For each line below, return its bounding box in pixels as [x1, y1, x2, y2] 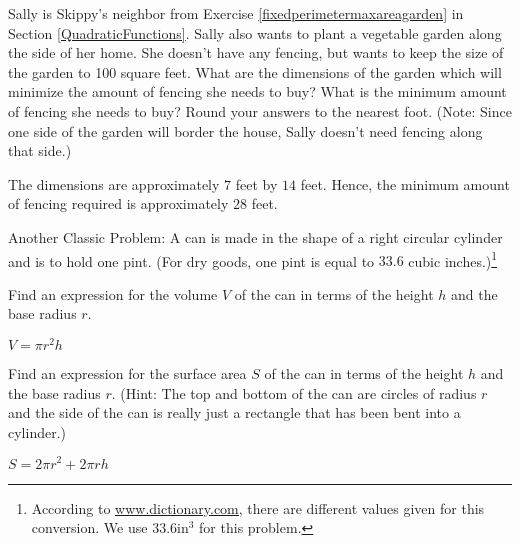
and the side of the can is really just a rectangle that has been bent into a [8, 402, 461, 423]
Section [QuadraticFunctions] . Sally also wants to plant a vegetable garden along [8, 22, 502, 43]
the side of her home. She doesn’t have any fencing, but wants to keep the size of [8, 42, 504, 63]
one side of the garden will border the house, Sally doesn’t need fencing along [8, 120, 483, 141]
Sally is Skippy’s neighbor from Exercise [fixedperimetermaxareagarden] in [8, 3, 464, 23]
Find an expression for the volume [8, 283, 218, 304]
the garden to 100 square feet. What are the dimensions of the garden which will [8, 61, 502, 82]
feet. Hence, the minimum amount [300, 173, 510, 194]
